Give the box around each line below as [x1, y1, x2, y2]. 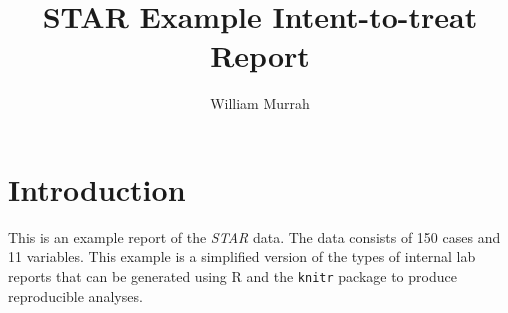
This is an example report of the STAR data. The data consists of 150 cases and [8, 226, 501, 247]
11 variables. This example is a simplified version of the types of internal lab [8, 246, 476, 267]
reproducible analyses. [8, 285, 143, 306]
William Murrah [210, 93, 310, 114]
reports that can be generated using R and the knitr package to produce [8, 266, 457, 287]
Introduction [8, 168, 186, 209]
